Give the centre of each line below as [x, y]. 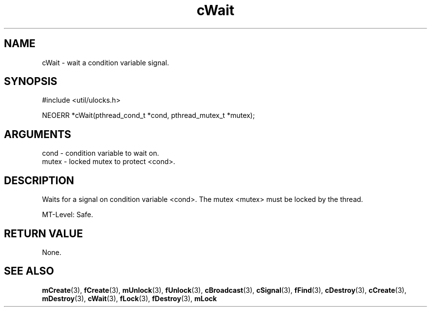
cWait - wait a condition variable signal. [106, 62]
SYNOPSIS [31, 82]
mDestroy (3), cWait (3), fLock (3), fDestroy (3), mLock [129, 298]
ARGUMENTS [38, 134]
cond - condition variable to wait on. [101, 153]
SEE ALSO [29, 271]
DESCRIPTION [39, 180]
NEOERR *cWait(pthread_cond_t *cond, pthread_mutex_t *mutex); [148, 115]
